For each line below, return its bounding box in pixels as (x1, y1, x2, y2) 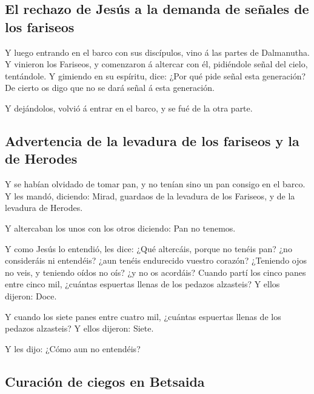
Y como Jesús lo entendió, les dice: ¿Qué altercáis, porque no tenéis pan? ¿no (5, 242, 292, 255)
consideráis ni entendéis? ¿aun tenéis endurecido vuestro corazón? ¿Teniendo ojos (5, 254, 307, 267)
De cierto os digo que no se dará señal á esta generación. (5, 81, 215, 94)
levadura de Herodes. (5, 201, 83, 214)
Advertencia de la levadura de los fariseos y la (5, 131, 299, 150)
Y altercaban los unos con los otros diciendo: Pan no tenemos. (5, 221, 236, 234)
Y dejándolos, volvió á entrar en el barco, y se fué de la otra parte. (5, 101, 253, 114)
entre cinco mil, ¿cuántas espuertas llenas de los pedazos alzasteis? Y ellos (5, 278, 280, 290)
